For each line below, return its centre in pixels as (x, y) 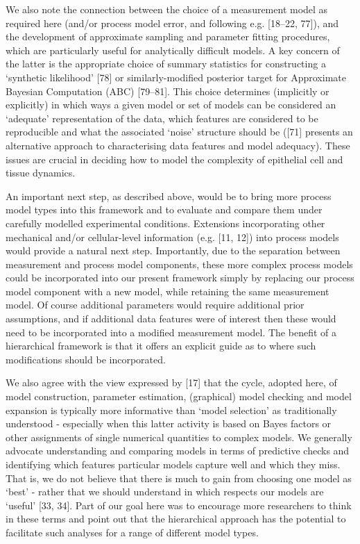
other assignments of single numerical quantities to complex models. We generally (179, 437)
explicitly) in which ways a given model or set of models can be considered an (171, 105)
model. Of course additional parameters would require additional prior (155, 305)
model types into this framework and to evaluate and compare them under (164, 209)
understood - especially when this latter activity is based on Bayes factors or (169, 423)
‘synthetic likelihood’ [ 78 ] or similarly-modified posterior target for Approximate (176, 77)
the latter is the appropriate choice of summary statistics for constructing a (166, 64)
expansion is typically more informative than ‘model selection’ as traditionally (171, 410)
